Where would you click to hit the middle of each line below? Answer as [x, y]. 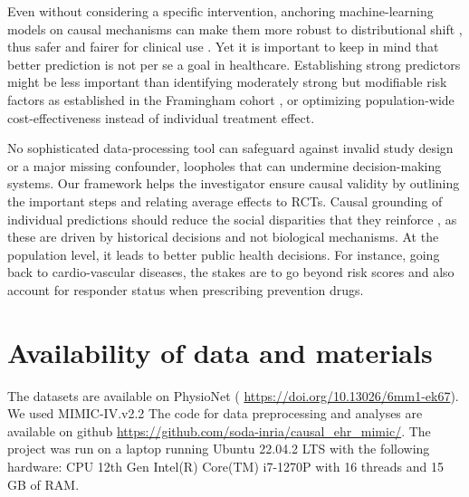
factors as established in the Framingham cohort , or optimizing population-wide [231, 99]
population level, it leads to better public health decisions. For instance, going [224, 254]
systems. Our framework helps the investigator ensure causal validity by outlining [234, 183]
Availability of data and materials [220, 352]
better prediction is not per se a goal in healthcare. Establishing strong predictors [234, 64]
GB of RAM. [43, 484]
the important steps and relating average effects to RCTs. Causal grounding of [225, 201]
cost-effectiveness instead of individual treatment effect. [161, 117]
